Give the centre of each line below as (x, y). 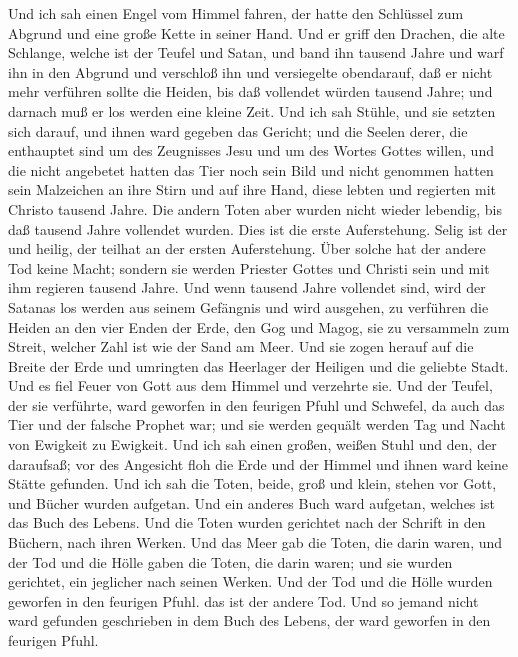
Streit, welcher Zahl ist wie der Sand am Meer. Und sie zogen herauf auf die (241, 346)
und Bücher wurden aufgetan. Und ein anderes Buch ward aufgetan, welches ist (251, 502)
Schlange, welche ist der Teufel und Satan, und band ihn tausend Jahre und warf (256, 52)
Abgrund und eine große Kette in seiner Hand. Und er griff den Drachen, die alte (256, 32)
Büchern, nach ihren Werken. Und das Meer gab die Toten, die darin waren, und (255, 542)
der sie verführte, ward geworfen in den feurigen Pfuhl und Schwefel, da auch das (256, 404)
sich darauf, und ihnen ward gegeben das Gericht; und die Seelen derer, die (238, 130)
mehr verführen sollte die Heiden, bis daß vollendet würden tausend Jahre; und (250, 91)
